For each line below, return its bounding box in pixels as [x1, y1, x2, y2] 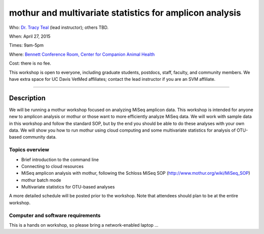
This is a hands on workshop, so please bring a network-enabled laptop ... [9, 222, 159, 228]
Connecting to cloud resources [21, 163, 84, 169]
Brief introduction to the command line [21, 157, 99, 163]
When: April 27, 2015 [9, 33, 51, 39]
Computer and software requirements [9, 212, 101, 219]
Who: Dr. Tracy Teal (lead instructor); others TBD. [9, 24, 109, 30]
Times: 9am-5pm [9, 42, 44, 48]
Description [9, 94, 46, 102]
